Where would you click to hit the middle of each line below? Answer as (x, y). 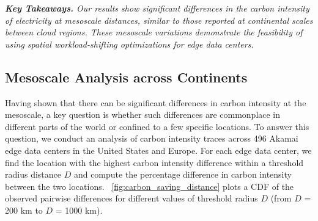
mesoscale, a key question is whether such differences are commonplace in (143, 114)
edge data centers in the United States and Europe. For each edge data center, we (158, 150)
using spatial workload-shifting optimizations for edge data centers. (129, 44)
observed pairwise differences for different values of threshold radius (131, 198)
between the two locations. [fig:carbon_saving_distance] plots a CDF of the (150, 186)
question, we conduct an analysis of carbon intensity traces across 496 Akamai (152, 138)
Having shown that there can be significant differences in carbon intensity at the (156, 102)
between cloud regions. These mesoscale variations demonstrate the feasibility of (154, 32)
